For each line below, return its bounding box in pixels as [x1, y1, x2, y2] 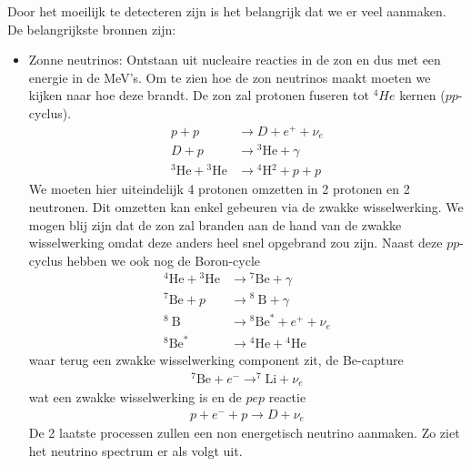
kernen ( [399, 86, 446, 105]
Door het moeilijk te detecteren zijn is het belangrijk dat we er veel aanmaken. [7, 2, 446, 20]
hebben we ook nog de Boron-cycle [66, 250, 261, 269]
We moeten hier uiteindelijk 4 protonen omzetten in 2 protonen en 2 [28, 179, 410, 198]
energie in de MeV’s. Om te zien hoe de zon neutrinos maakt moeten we [28, 67, 431, 86]
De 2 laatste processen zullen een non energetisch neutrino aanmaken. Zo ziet [28, 423, 460, 442]
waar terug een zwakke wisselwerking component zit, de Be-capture [28, 350, 404, 370]
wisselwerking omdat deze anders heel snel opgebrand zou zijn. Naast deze [28, 233, 443, 252]
